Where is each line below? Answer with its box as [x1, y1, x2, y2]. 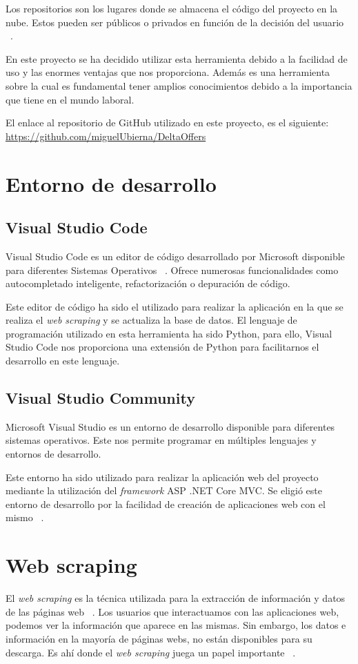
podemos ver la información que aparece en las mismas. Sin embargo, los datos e [6, 618, 346, 632]
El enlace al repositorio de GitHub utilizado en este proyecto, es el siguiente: [6, 115, 329, 130]
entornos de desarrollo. [6, 447, 101, 461]
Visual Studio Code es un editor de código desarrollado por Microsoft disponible [6, 248, 345, 263]
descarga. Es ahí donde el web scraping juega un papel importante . [6, 645, 296, 659]
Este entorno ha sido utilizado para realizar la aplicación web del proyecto [6, 469, 319, 484]
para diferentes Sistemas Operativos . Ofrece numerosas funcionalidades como [6, 262, 339, 277]
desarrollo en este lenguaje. [6, 353, 120, 368]
